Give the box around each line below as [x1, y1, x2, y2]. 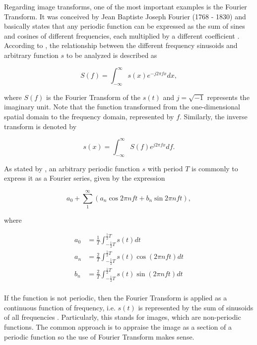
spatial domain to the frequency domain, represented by [4, 111, 174, 122]
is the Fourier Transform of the [46, 92, 140, 102]
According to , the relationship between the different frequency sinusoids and [4, 40, 238, 50]
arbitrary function [4, 49, 59, 60]
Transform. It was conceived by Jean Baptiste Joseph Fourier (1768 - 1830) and [4, 11, 246, 21]
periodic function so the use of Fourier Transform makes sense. [4, 331, 194, 342]
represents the [207, 92, 250, 102]
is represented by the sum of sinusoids [138, 302, 254, 312]
